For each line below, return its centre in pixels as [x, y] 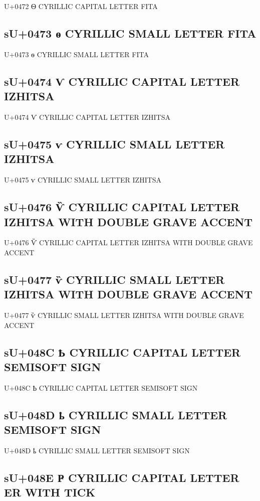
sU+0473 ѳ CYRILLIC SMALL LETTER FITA [130, 33]
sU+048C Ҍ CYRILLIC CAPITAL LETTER [122, 352]
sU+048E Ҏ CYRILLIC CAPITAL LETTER [122, 478]
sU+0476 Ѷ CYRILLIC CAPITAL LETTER [122, 207]
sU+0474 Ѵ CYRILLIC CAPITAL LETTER [122, 81]
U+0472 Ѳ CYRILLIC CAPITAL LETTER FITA [81, 6]
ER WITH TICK [50, 492]
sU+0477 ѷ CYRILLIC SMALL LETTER [114, 279]
